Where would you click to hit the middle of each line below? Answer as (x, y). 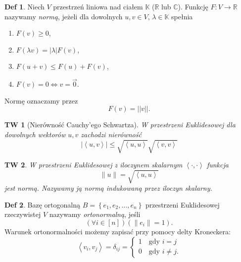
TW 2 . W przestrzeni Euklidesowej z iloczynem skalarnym (94, 165)
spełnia (182, 16)
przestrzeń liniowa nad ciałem (98, 6)
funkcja (217, 165)
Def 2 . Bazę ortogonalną (43, 204)
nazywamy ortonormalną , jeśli (95, 214)
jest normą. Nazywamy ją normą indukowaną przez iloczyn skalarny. (108, 188)
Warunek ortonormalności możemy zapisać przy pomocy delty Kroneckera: (118, 232)
